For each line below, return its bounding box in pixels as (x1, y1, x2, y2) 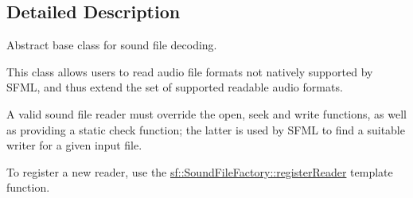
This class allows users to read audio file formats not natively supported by (6, 63, 373, 80)
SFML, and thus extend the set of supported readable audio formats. (6, 79, 343, 95)
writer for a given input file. (6, 137, 142, 153)
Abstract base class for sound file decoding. (6, 37, 217, 53)
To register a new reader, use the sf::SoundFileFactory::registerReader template (6, 163, 393, 180)
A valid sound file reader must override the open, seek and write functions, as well (6, 105, 407, 122)
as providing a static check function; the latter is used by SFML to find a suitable (6, 121, 405, 138)
